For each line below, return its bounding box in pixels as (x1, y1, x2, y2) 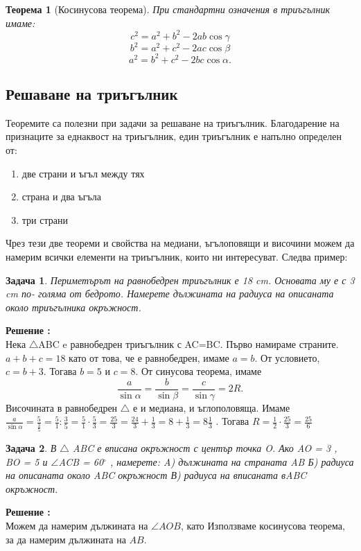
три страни (21, 212, 68, 227)
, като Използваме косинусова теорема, (180, 518, 345, 532)
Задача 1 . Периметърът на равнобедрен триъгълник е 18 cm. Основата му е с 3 (6, 272, 355, 287)
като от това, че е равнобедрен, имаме (69, 350, 229, 365)
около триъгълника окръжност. (6, 299, 141, 314)
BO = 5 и (6, 454, 48, 469)
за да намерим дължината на (6, 532, 126, 546)
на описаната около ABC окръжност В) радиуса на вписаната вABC (6, 468, 307, 482)
